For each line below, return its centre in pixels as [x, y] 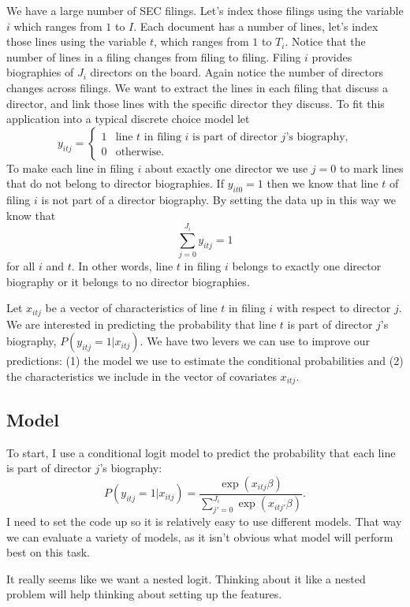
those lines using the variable [76, 41]
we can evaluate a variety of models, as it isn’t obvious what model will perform [200, 536]
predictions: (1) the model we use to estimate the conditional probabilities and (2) [205, 361]
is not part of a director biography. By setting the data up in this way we [218, 200]
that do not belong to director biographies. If [115, 183]
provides [332, 56]
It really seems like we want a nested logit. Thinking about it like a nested [186, 578]
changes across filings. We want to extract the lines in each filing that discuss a [198, 87]
